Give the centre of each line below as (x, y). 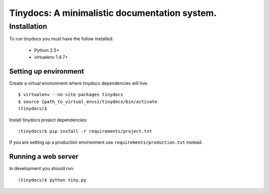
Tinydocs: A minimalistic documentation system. (113, 13)
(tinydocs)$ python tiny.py (52, 180)
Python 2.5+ (47, 50)
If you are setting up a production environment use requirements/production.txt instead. (106, 142)
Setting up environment (47, 71)
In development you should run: (42, 169)
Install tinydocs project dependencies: (48, 120)
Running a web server (44, 157)
